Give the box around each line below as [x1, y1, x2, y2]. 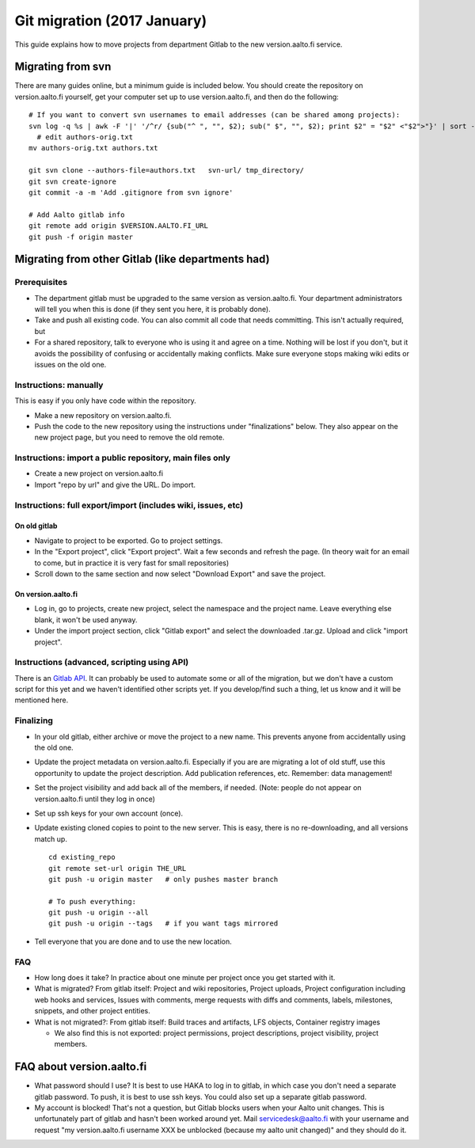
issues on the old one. [34, 360, 107, 370]
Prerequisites [14, 277, 67, 288]
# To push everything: [48, 897, 137, 906]
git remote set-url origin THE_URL [48, 864, 187, 872]
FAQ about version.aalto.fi [14, 1060, 147, 1074]
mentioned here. [14, 695, 69, 705]
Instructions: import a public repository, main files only [14, 452, 231, 463]
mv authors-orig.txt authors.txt [28, 143, 158, 153]
